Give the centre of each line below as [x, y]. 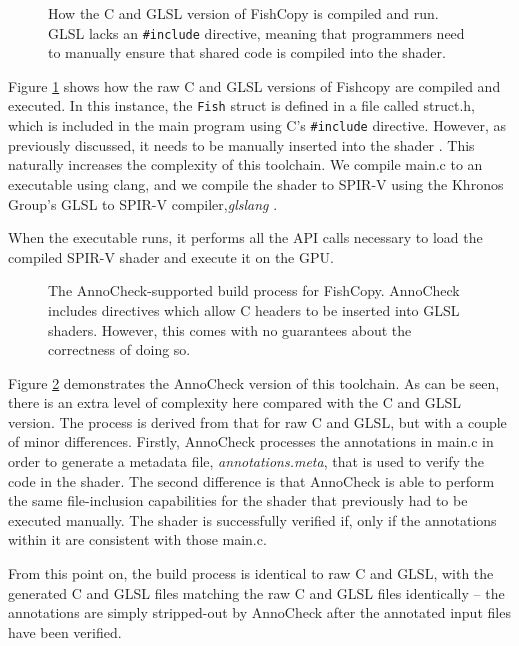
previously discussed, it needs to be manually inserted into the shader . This [241, 144]
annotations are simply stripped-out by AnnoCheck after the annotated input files [259, 612]
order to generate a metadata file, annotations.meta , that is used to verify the [246, 461]
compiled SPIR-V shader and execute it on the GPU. [171, 256]
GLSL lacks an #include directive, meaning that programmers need [256, 32]
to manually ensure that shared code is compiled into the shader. [247, 52]
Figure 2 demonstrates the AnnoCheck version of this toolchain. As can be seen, [254, 382]
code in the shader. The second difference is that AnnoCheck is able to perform [251, 480]
